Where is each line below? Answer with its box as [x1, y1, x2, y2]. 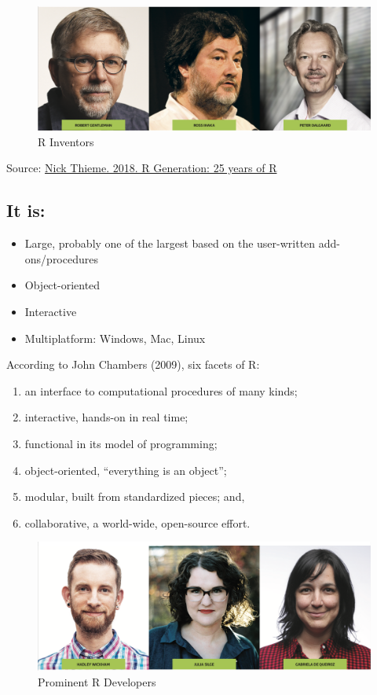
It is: [6, 198, 46, 222]
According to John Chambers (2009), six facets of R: [6, 356, 260, 373]
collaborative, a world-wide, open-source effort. [24, 514, 251, 531]
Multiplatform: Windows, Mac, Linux [24, 329, 206, 346]
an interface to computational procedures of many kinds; [24, 382, 298, 399]
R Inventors [38, 133, 94, 149]
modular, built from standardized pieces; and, [24, 488, 245, 505]
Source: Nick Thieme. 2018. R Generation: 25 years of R [6, 160, 277, 176]
